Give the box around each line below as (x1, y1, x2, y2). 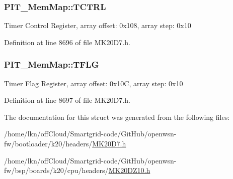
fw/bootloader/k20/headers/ (4, 138, 93, 148)
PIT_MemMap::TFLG (4, 58, 99, 71)
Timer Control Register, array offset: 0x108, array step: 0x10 (4, 20, 191, 31)
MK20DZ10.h (108, 165, 150, 175)
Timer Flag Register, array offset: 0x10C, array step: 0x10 (4, 78, 183, 88)
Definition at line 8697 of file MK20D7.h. (4, 95, 130, 105)
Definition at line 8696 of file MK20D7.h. (4, 37, 130, 47)
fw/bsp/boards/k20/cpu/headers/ (4, 165, 109, 175)
